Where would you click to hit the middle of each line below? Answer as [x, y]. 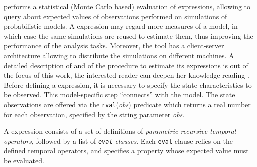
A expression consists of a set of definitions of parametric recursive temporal [120, 131]
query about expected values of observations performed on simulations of [116, 16]
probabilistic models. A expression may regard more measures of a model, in [121, 26]
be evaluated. [24, 160]
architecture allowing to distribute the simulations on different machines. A [119, 55]
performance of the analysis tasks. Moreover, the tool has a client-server [114, 46]
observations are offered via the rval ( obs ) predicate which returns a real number [127, 104]
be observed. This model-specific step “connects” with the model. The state [120, 94]
